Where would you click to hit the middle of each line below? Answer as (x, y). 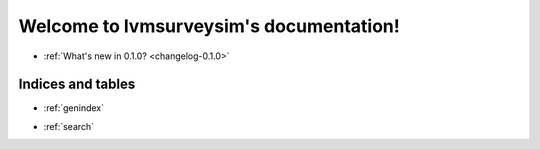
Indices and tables (77, 84)
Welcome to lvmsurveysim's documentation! (209, 26)
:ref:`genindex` (74, 108)
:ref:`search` (69, 126)
